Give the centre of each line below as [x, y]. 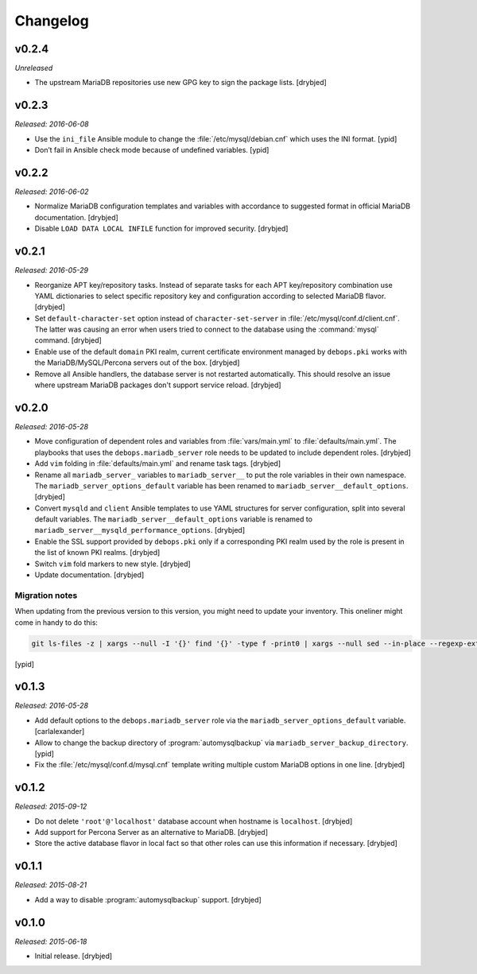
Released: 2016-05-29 [52, 270]
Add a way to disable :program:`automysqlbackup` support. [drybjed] [148, 899]
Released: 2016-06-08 [52, 124]
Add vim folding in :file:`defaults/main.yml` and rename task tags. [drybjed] [158, 464]
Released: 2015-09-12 [51, 806]
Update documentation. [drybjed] [89, 575]
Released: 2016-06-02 [52, 192]
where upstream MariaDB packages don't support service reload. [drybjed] [158, 385]
